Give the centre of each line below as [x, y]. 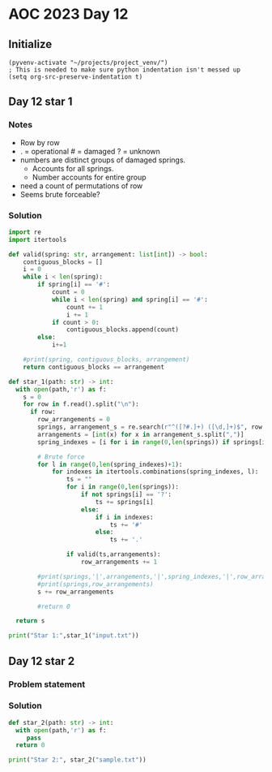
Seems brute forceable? [60, 194]
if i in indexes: [124, 517]
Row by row [40, 142]
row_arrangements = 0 [74, 420]
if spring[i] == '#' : [74, 285]
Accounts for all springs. [73, 168]
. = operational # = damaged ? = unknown [90, 151]
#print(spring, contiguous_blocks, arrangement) [106, 360]
